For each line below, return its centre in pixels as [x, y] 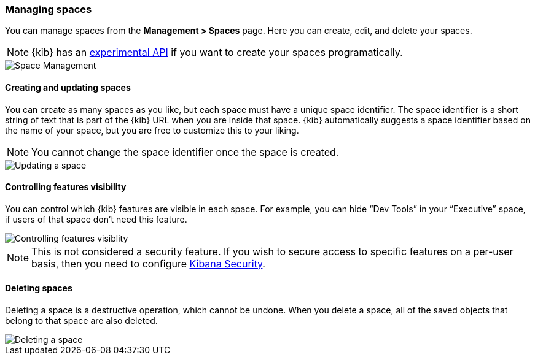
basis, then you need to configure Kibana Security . [148, 263]
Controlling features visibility [66, 187]
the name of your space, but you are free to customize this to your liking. [152, 130]
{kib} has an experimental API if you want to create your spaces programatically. [217, 52]
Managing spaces [49, 9]
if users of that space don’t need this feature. [96, 219]
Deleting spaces [39, 288]
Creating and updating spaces [68, 87]
